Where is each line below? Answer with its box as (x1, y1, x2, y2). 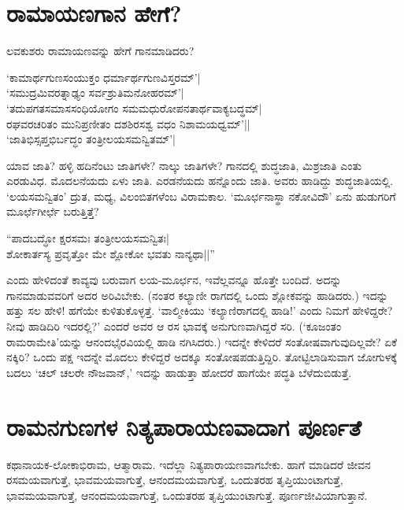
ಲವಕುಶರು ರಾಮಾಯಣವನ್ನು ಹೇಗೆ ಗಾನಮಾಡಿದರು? (6, 42, 195, 59)
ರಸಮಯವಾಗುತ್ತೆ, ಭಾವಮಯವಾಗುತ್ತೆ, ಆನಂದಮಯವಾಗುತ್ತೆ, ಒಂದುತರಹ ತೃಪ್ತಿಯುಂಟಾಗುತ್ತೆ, (6, 471, 343, 488)
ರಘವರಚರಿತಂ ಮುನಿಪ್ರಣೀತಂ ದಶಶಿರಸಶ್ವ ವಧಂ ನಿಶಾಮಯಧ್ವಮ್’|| (6, 115, 250, 131)
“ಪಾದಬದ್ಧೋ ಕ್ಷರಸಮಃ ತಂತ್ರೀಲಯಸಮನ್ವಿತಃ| (6, 230, 169, 246)
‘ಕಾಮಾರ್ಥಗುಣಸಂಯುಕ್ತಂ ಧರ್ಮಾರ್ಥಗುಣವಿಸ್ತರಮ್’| (6, 68, 201, 85)
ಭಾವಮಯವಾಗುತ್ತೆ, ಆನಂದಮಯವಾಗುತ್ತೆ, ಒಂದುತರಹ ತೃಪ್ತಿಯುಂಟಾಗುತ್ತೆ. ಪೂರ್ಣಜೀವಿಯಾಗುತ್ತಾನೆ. (6, 486, 368, 503)
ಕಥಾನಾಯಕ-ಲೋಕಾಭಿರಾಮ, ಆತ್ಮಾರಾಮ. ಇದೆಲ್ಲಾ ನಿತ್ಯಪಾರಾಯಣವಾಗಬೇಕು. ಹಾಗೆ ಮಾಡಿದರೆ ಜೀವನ (6, 456, 371, 472)
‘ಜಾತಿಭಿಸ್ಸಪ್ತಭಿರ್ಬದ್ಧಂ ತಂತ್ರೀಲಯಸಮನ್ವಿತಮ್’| (6, 131, 176, 147)
